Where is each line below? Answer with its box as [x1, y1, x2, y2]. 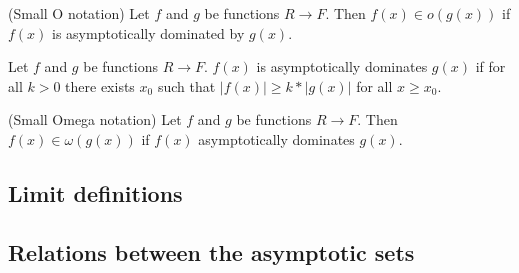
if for [475, 56, 506, 77]
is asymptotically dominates [256, 56, 428, 77]
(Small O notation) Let [8, 3, 150, 23]
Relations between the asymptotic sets [8, 236, 415, 267]
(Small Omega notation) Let [8, 109, 182, 130]
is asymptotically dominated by [52, 22, 245, 43]
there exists [65, 75, 135, 96]
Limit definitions [8, 177, 183, 208]
